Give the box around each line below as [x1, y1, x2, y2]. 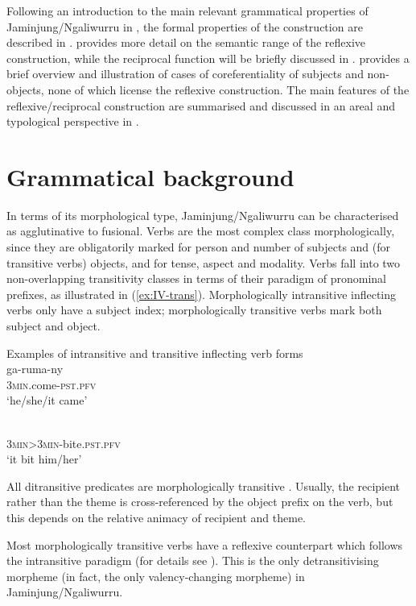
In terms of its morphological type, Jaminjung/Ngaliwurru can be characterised [6, 206, 399, 223]
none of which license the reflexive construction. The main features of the [47, 81, 410, 98]
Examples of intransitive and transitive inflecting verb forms [6, 344, 303, 361]
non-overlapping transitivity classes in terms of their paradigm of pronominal [6, 270, 386, 287]
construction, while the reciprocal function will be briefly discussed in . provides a [6, 49, 410, 66]
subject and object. [6, 318, 101, 334]
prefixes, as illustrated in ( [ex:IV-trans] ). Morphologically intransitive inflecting [6, 285, 397, 302]
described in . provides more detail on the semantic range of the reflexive [6, 34, 366, 51]
